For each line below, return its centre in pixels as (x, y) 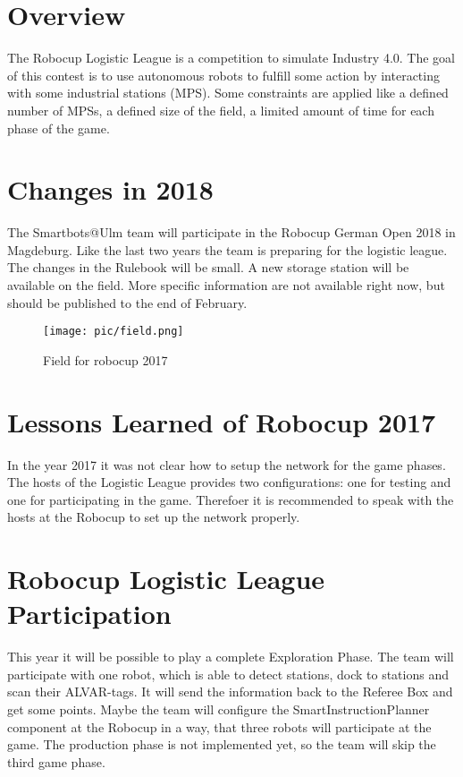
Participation (89, 614)
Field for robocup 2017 (105, 359)
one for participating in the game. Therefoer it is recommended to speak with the (231, 499)
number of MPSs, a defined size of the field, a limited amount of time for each (221, 110)
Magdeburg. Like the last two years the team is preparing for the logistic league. (227, 249)
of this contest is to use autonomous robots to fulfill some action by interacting (223, 75)
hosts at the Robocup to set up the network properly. (154, 517)
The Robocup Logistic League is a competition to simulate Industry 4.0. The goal (231, 58)
